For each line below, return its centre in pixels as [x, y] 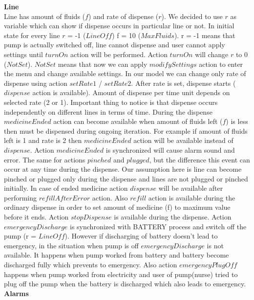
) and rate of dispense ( [123, 16]
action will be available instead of [183, 140]
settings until [23, 54]
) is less [237, 121]
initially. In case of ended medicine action [66, 188]
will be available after [191, 188]
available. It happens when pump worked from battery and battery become [116, 255]
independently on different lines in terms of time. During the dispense [108, 111]
